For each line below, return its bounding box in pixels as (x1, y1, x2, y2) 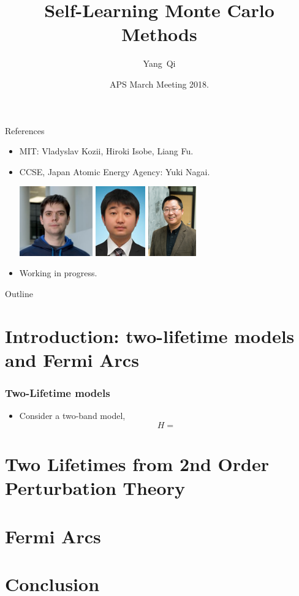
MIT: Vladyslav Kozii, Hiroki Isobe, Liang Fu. (19, 145, 194, 157)
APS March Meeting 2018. (109, 77, 210, 90)
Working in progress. (19, 266, 97, 279)
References (5, 124, 45, 137)
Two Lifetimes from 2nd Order (5, 451, 270, 476)
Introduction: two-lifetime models (5, 323, 295, 348)
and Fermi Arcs (5, 347, 139, 372)
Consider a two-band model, (19, 409, 126, 422)
